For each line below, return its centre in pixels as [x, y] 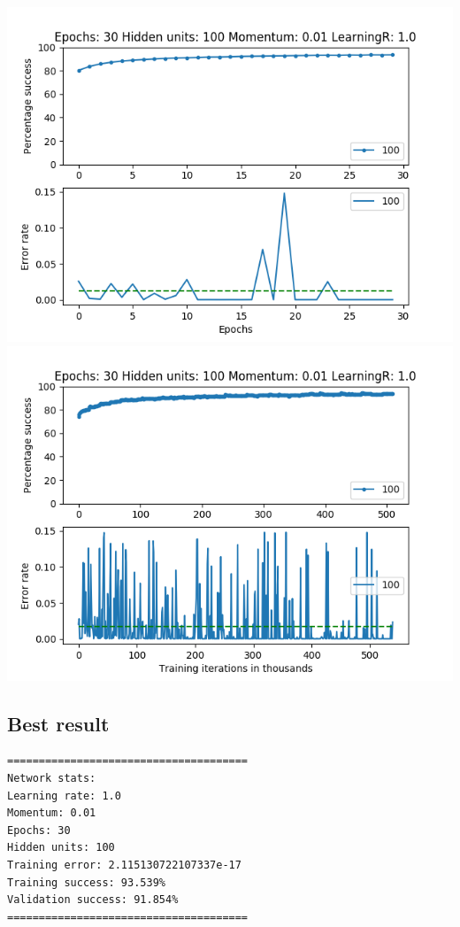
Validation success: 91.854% [93, 900]
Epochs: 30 [39, 830]
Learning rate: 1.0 [64, 796]
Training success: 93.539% [86, 882]
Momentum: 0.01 [52, 813]
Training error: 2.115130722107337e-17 [124, 865]
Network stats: [52, 778]
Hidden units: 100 [61, 848]
